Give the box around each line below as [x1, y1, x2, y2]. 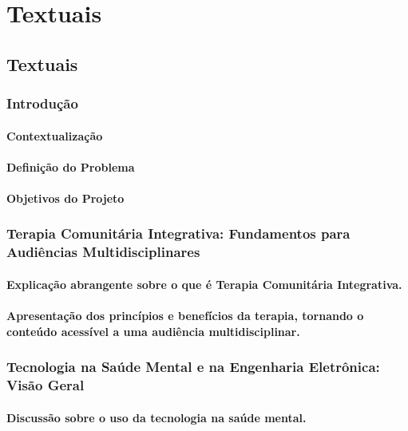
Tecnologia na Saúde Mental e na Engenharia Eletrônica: [6, 357, 380, 377]
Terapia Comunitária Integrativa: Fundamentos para [6, 223, 351, 243]
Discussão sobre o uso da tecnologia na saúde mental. [6, 409, 307, 425]
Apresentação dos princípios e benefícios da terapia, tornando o [6, 307, 364, 324]
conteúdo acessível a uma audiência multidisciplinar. [6, 322, 300, 339]
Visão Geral [6, 375, 85, 395]
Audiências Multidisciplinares [6, 242, 200, 262]
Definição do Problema [6, 158, 135, 175]
